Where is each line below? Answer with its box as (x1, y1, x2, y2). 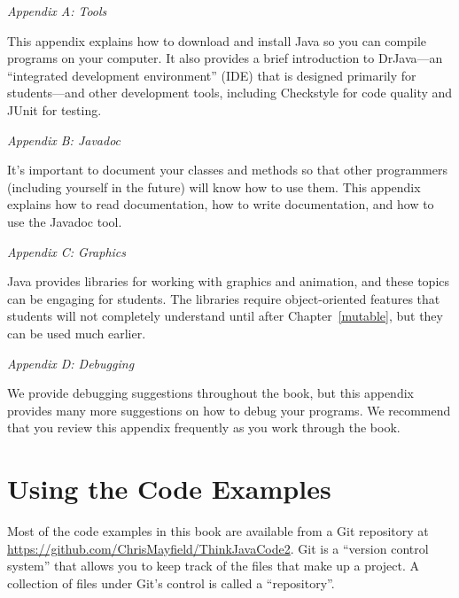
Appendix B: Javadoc (7, 130, 121, 149)
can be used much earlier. (7, 323, 146, 342)
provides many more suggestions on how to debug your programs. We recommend (7, 400, 451, 419)
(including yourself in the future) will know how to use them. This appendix (7, 177, 421, 196)
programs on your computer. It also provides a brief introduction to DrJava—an (7, 49, 443, 67)
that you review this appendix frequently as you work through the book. (7, 418, 401, 437)
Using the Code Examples (7, 470, 331, 507)
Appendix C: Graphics (7, 242, 127, 260)
